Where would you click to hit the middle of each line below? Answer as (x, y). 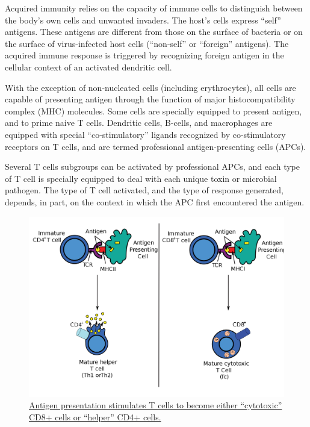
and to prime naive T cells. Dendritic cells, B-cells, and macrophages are (139, 123)
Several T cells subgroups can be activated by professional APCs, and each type (152, 167)
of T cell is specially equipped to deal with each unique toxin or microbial (141, 178)
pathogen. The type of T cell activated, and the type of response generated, (144, 190)
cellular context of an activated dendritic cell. (88, 67)
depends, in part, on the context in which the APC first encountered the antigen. (155, 201)
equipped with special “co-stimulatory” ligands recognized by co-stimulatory (145, 134)
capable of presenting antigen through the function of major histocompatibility (150, 99)
